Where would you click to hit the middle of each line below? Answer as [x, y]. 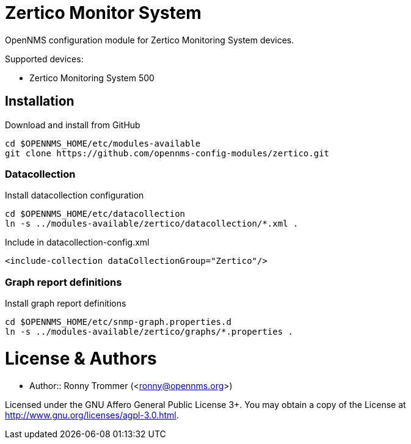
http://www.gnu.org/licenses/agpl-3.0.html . [92, 415]
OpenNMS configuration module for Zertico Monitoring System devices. [150, 40]
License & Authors [81, 358]
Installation [40, 101]
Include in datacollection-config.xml [77, 242]
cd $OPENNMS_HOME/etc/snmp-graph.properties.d [118, 322]
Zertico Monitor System [103, 13]
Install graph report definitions [66, 304]
